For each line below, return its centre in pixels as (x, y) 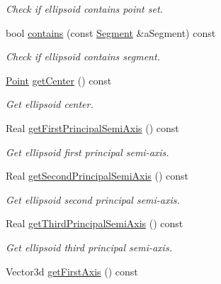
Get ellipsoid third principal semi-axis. (89, 247)
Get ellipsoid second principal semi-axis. (93, 199)
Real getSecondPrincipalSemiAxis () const (97, 176)
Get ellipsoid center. (50, 104)
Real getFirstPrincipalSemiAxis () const (92, 127)
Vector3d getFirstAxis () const (72, 271)
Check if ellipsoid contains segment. (83, 56)
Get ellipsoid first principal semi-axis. (87, 152)
